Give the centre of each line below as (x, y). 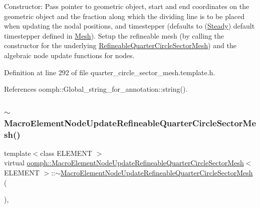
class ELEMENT (66, 153)
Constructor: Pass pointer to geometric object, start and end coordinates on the (127, 6)
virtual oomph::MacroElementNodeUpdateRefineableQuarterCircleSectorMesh (124, 163)
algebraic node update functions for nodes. (69, 55)
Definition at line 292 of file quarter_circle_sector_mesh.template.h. (110, 72)
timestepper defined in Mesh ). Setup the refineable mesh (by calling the (114, 35)
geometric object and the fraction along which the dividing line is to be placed (124, 16)
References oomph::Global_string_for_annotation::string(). (96, 89)
